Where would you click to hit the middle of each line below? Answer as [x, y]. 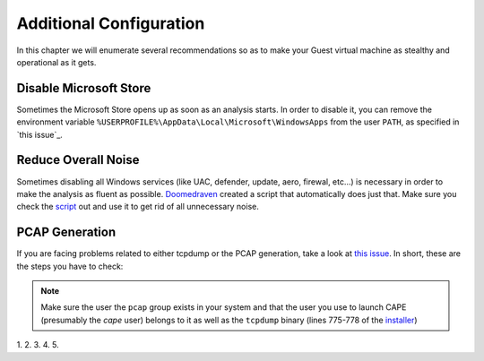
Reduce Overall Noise [78, 160]
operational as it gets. [56, 62]
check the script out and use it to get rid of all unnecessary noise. [138, 207]
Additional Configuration [111, 23]
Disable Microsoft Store [84, 88]
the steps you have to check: [70, 266]
